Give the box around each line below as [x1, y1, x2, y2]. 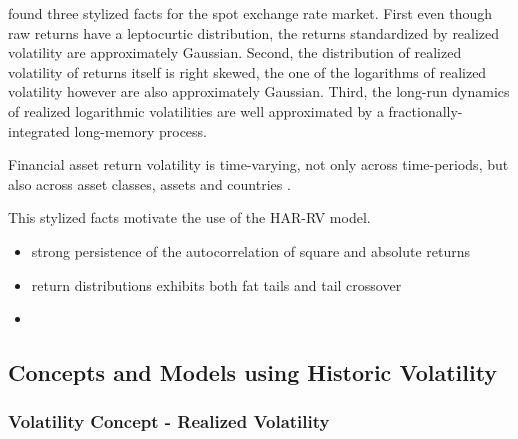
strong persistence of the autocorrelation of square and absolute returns [31, 240, 471, 261]
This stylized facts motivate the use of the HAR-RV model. [8, 207, 371, 228]
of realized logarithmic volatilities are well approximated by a [8, 100, 384, 121]
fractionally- [388, 100, 463, 121]
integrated [8, 120, 70, 141]
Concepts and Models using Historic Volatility [8, 357, 498, 388]
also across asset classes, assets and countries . [8, 173, 291, 194]
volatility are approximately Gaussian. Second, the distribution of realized [8, 42, 462, 63]
